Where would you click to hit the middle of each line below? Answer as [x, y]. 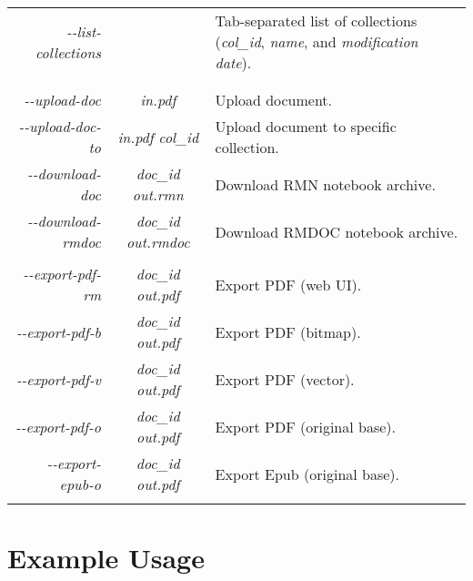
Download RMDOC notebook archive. [337, 231]
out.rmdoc [158, 242]
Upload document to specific [306, 126]
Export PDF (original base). [306, 426]
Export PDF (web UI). [288, 284]
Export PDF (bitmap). [288, 331]
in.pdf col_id [158, 137]
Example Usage [106, 558]
